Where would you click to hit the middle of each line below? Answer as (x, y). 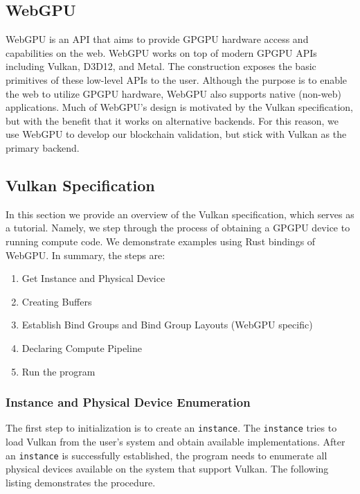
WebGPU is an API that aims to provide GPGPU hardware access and (157, 39)
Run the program (58, 371)
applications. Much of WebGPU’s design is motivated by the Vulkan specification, (179, 107)
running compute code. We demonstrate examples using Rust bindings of (161, 241)
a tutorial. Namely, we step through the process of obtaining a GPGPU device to (178, 228)
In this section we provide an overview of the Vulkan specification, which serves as (180, 214)
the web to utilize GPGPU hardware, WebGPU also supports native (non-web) (174, 93)
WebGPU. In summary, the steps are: (85, 255)
